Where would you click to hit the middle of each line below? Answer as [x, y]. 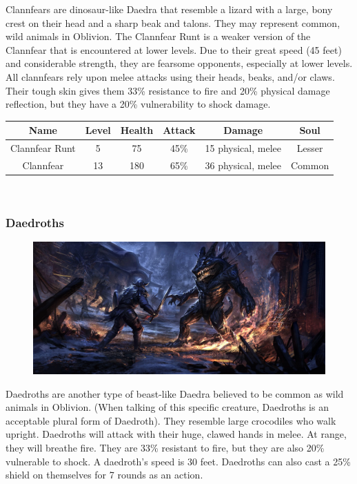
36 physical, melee [243, 165]
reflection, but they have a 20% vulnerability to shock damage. [138, 104]
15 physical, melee [243, 148]
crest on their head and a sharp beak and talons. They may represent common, [173, 22]
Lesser [310, 148]
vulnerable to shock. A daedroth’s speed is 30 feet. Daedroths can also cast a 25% [178, 461]
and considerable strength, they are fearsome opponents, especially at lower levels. [179, 63]
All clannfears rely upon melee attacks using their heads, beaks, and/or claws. [170, 76]
